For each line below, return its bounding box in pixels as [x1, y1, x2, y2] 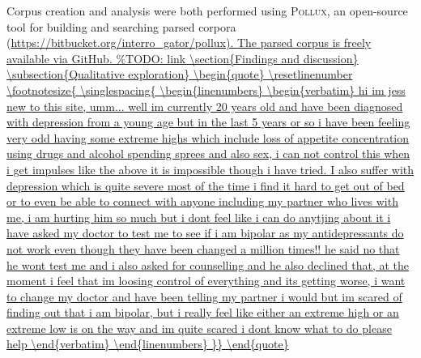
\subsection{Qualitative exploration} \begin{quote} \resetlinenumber [6, 66, 353, 83]
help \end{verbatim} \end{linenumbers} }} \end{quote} [6, 335, 289, 352]
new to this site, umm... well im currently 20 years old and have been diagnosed [6, 97, 403, 114]
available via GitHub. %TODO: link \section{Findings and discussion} [6, 49, 359, 66]
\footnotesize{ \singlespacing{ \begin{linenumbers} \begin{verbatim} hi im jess [6, 81, 406, 98]
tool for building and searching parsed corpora [6, 18, 236, 35]
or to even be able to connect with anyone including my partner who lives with [6, 193, 398, 210]
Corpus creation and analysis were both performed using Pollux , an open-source [6, 2, 408, 19]
